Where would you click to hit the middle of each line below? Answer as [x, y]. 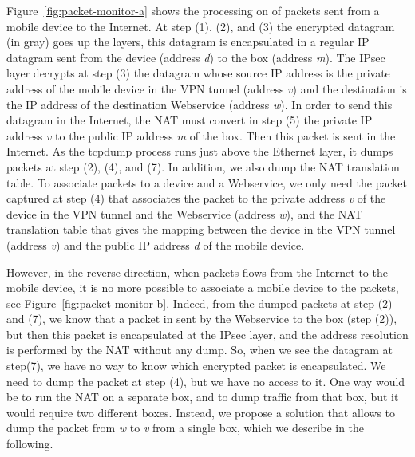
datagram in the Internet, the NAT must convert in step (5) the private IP [190, 120]
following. [30, 444]
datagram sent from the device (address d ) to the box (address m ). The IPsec [196, 57]
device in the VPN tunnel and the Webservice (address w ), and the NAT [184, 213]
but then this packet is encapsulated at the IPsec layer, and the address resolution [207, 334]
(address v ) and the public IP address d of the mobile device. [156, 244]
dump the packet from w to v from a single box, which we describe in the [186, 428]
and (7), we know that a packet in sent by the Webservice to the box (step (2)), [202, 319]
